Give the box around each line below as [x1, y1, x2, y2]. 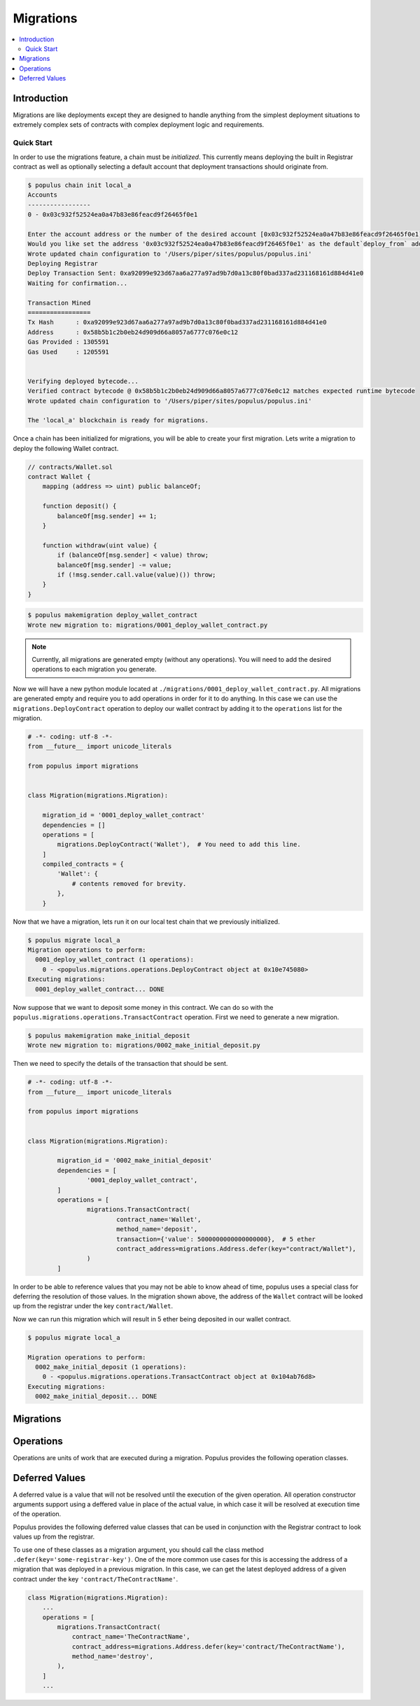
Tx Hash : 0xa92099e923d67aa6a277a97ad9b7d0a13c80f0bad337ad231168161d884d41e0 [27, 319, 327, 326]
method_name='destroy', [71, 1653, 154, 1660]
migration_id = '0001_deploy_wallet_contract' [42, 811, 206, 819]
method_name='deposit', [115, 1226, 198, 1233]
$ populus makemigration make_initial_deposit [27, 1032, 190, 1039]
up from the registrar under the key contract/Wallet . [13, 1302, 174, 1310]
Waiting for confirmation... [27, 279, 128, 287]
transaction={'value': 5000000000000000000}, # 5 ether [115, 1235, 316, 1243]
